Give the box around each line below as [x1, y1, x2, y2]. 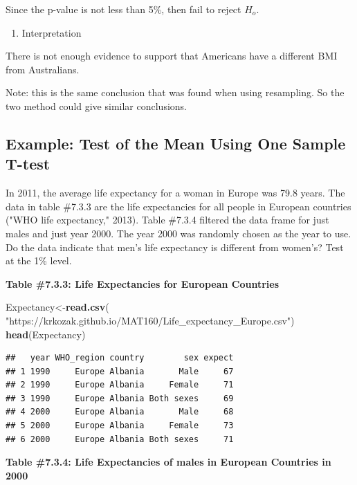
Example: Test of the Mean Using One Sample [6, 132, 346, 154]
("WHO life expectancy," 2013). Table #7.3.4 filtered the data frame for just [6, 212, 329, 227]
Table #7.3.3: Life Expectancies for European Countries [6, 276, 280, 291]
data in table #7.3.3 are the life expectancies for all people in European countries [6, 199, 351, 213]
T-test [6, 153, 51, 174]
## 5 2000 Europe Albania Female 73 [6, 421, 234, 431]
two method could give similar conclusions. [6, 98, 187, 113]
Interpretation [21, 25, 82, 39]
